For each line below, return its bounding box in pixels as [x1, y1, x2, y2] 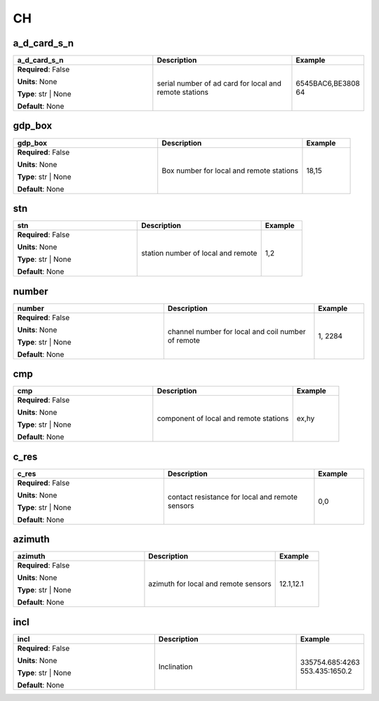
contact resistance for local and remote [167, 492, 298, 502]
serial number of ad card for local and [157, 79, 282, 88]
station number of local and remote [141, 248, 258, 258]
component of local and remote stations [157, 414, 289, 424]
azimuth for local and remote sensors [148, 579, 272, 589]
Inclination [158, 662, 193, 672]
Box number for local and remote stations [161, 166, 298, 175]
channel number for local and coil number [167, 326, 306, 336]
